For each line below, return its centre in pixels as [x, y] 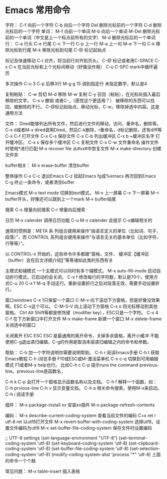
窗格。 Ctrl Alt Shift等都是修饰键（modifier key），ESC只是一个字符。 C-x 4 [82, 312]
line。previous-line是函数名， [35, 371]
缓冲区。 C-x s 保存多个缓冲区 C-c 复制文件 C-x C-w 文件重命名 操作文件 [84, 142]
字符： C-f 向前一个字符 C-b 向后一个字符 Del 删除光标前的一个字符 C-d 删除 [83, 25]
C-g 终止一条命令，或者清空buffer [40, 182]
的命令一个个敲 [20, 461]
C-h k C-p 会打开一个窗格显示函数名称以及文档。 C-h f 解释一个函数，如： [81, 382]
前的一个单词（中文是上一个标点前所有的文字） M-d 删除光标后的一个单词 [80, 37]
